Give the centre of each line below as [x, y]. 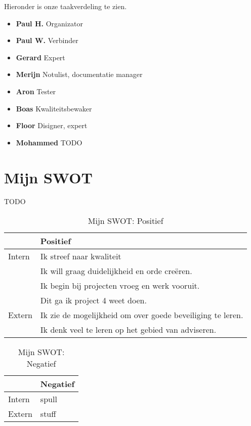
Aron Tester [36, 91]
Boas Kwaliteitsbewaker [54, 108]
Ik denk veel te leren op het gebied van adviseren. [128, 330]
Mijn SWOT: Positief [126, 221]
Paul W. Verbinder [47, 40]
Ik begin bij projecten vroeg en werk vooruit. [120, 286]
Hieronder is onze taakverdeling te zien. [66, 6]
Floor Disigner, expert [52, 125]
